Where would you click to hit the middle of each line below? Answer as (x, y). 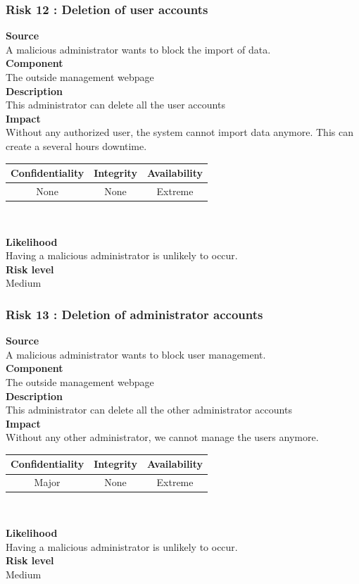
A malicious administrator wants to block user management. (136, 354)
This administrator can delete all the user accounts (115, 105)
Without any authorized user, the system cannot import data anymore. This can (179, 132)
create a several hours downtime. (76, 145)
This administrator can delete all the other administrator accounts (149, 410)
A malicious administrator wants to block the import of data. (138, 49)
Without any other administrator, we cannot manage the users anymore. (162, 437)
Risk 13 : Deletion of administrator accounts (134, 314)
